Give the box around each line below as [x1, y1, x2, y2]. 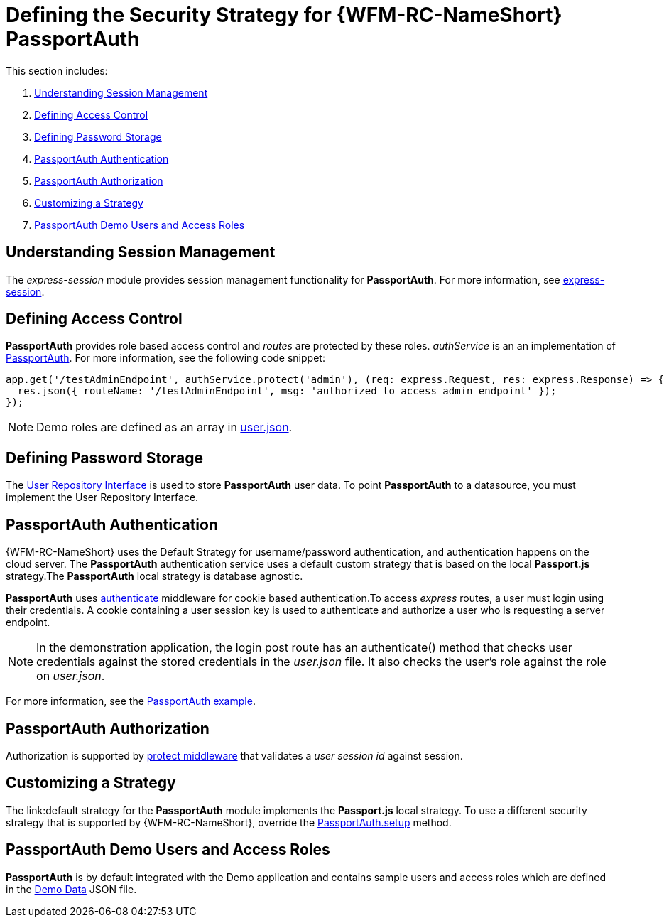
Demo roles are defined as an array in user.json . [36, 420, 293, 435]
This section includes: [6, 64, 108, 77]
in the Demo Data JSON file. [6, 882, 137, 895]
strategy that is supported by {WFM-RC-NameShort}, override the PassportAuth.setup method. [6, 816, 452, 828]
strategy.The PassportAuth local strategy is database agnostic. [6, 570, 303, 583]
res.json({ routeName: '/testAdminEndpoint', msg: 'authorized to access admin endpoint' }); [17, 385, 557, 397]
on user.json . [36, 669, 105, 684]
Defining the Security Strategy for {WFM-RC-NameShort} [6, 3, 562, 27]
